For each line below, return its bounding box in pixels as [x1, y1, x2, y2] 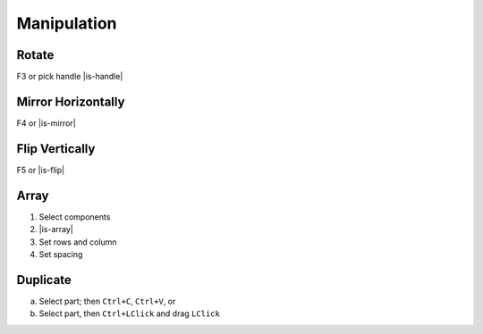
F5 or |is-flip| [16, 164, 65, 175]
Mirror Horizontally [16, 94, 125, 109]
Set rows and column [38, 237, 117, 247]
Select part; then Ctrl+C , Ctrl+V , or [38, 296, 176, 306]
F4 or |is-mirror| [16, 117, 76, 129]
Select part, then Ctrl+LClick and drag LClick [38, 308, 221, 319]
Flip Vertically [16, 141, 96, 156]
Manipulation [16, 13, 117, 33]
